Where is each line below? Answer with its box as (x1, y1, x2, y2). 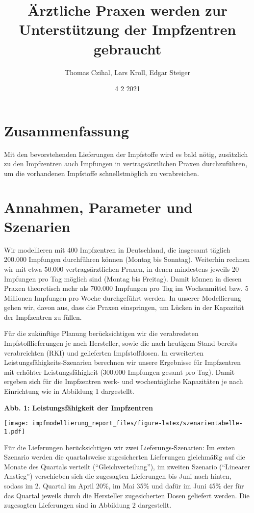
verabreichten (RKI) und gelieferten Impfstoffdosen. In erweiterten (4, 347, 203, 358)
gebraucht (93, 38, 162, 58)
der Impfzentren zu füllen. (4, 311, 82, 322)
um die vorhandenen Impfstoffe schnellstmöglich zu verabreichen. (4, 168, 199, 178)
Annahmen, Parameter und (4, 197, 193, 217)
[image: (4, 420, 29, 427)
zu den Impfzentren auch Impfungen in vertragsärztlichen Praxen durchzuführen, (4, 158, 248, 169)
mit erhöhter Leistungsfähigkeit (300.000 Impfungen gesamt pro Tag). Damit (4, 366, 235, 377)
